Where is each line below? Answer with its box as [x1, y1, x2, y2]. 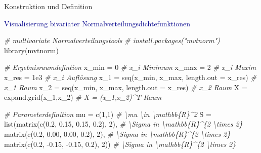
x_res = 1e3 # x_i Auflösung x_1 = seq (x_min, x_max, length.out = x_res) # [4, 71, 256, 82]
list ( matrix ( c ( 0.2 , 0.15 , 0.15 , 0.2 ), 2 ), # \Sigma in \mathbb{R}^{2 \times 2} [4, 119, 243, 129]
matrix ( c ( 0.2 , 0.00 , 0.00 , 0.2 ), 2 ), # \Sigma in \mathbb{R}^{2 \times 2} [4, 128, 231, 139]
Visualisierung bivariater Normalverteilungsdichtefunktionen [4, 18, 190, 28]
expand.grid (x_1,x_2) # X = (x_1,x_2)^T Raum [4, 92, 162, 102]
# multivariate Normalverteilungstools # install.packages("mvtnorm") [4, 35, 220, 46]
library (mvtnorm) [4, 45, 59, 55]
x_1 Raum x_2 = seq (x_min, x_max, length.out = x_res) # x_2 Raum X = [4, 82, 247, 92]
